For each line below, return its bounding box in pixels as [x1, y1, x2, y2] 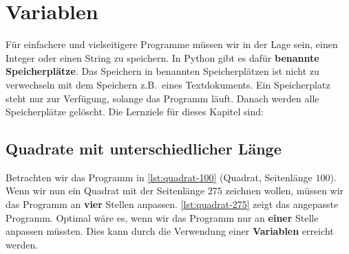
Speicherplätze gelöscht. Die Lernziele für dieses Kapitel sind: [6, 104, 264, 119]
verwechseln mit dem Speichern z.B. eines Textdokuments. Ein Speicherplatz [6, 77, 330, 91]
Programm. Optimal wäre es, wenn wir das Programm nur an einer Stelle [6, 210, 319, 224]
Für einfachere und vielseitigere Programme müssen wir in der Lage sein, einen [6, 37, 338, 51]
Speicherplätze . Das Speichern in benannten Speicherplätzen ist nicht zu [6, 64, 319, 78]
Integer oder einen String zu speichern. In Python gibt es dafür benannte [6, 50, 319, 65]
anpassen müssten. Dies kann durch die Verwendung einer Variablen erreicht [6, 224, 334, 238]
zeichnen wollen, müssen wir [225, 183, 344, 198]
